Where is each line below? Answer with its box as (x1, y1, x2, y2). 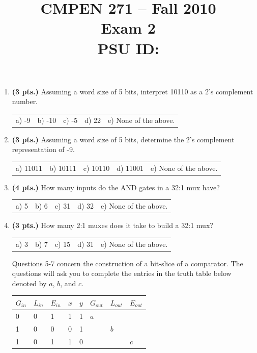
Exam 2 (101, 17, 156, 38)
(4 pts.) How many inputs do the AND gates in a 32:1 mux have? (12, 182, 220, 192)
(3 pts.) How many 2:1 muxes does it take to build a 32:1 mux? (12, 220, 213, 231)
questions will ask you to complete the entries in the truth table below (12, 268, 232, 279)
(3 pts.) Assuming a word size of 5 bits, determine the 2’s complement (12, 134, 235, 144)
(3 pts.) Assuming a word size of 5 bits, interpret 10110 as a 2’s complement (12, 86, 253, 96)
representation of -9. (12, 144, 75, 155)
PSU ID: (97, 37, 159, 58)
